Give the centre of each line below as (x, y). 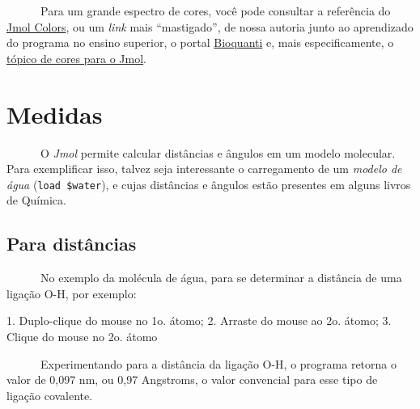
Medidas (55, 114)
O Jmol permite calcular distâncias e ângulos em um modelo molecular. (218, 152)
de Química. (36, 200)
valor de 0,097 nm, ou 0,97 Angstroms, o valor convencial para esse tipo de (192, 379)
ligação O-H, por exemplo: (72, 293)
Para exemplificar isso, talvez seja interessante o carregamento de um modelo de (204, 169)
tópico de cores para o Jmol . (77, 58)
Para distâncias (72, 244)
